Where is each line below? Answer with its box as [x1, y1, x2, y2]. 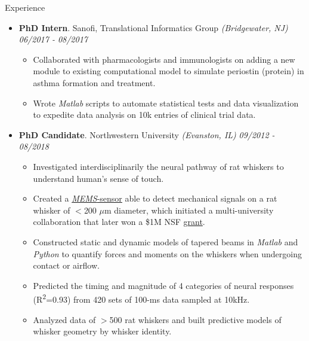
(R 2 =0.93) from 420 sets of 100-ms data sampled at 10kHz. [33, 291, 250, 305]
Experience [5, 1, 45, 13]
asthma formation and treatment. [33, 76, 156, 89]
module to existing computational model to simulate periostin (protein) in [33, 65, 304, 77]
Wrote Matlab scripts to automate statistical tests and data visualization [33, 96, 299, 109]
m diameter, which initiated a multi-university [104, 203, 274, 216]
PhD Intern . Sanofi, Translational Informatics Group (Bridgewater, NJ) [18, 21, 288, 34]
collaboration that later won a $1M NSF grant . [33, 215, 205, 228]
